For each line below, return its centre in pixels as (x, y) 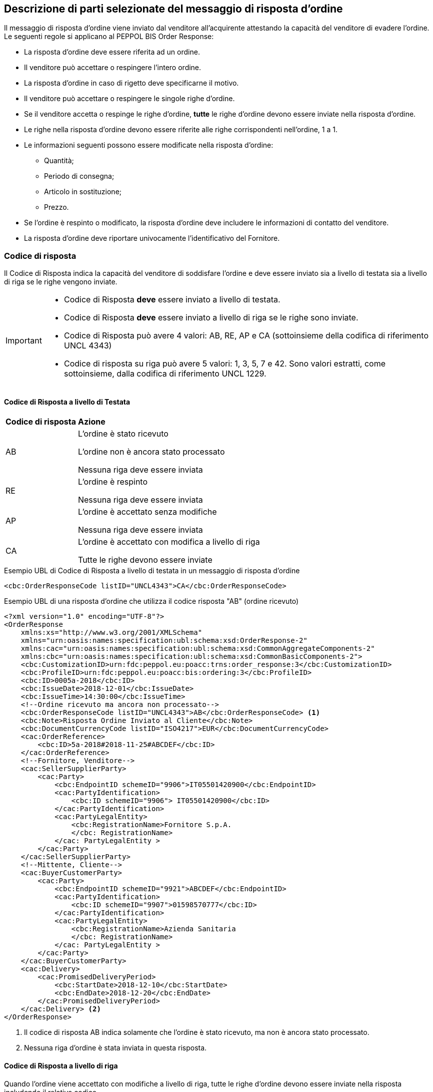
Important (24, 341)
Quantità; (59, 161)
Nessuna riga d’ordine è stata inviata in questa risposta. (115, 1048)
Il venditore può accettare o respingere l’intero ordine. (113, 68)
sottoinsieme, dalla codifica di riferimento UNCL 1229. (165, 374)
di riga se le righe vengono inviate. (61, 282)
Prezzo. (56, 207)
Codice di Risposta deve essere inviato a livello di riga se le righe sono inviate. (211, 318)
